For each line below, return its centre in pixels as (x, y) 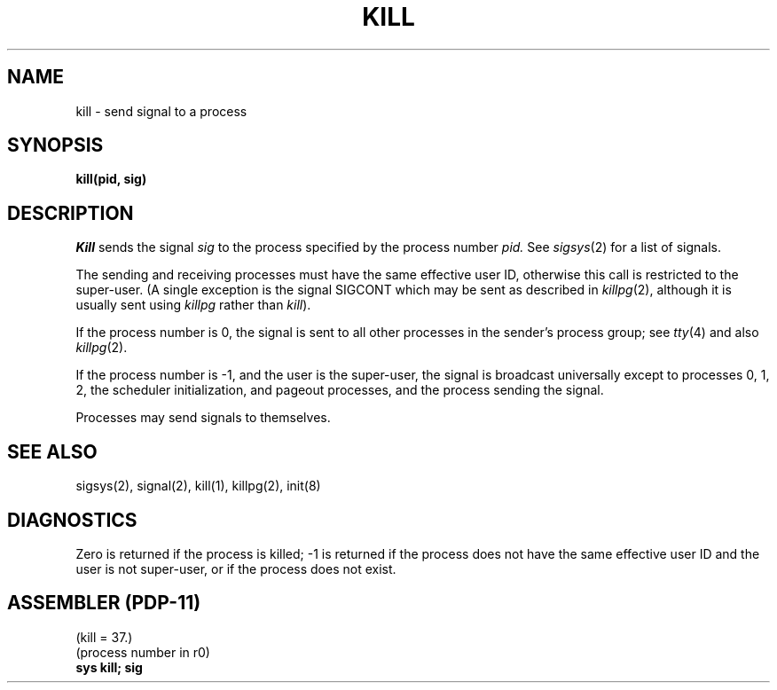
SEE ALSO (52, 451)
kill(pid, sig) (111, 179)
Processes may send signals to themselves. (203, 418)
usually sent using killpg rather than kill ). (193, 305)
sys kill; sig (109, 667)
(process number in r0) (143, 652)
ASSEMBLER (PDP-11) (104, 603)
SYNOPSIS (55, 145)
